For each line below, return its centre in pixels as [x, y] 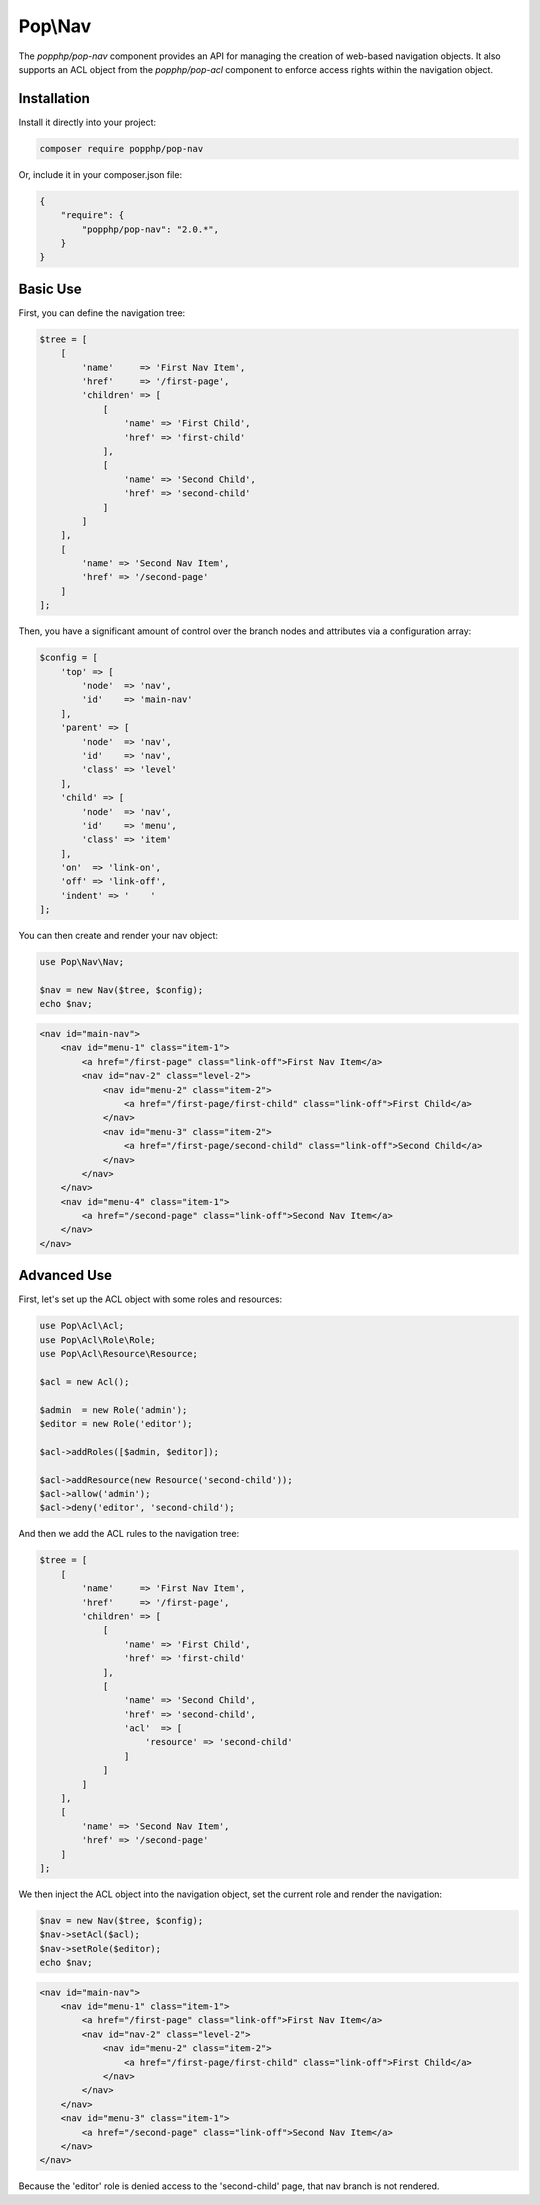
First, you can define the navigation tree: [102, 312]
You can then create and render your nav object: [118, 936]
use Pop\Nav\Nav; [82, 962]
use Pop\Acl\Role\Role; [98, 1339]
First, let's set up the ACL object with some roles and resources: [150, 1299]
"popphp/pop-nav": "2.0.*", [150, 229]
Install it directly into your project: [87, 122]
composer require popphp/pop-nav [121, 148]
